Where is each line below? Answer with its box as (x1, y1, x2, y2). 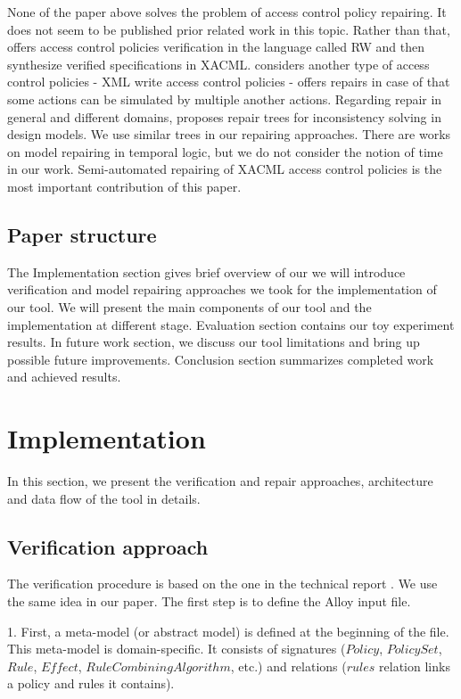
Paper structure (7, 220, 157, 248)
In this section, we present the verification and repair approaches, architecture (7, 472, 433, 490)
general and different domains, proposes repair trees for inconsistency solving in (7, 107, 441, 126)
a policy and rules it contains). (7, 674, 175, 693)
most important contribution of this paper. (7, 177, 242, 195)
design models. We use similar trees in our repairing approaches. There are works (7, 125, 451, 144)
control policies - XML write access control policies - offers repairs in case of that (7, 72, 450, 91)
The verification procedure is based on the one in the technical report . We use (7, 574, 438, 593)
